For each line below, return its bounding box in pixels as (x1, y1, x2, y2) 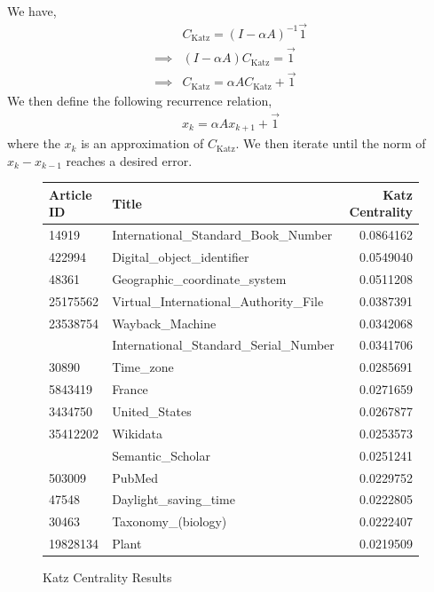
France (112, 380, 148, 399)
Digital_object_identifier (112, 248, 249, 266)
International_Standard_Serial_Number (112, 335, 335, 354)
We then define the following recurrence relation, (7, 91, 272, 109)
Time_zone (112, 358, 174, 376)
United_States (112, 401, 192, 420)
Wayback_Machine (112, 313, 217, 332)
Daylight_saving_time (112, 490, 235, 509)
